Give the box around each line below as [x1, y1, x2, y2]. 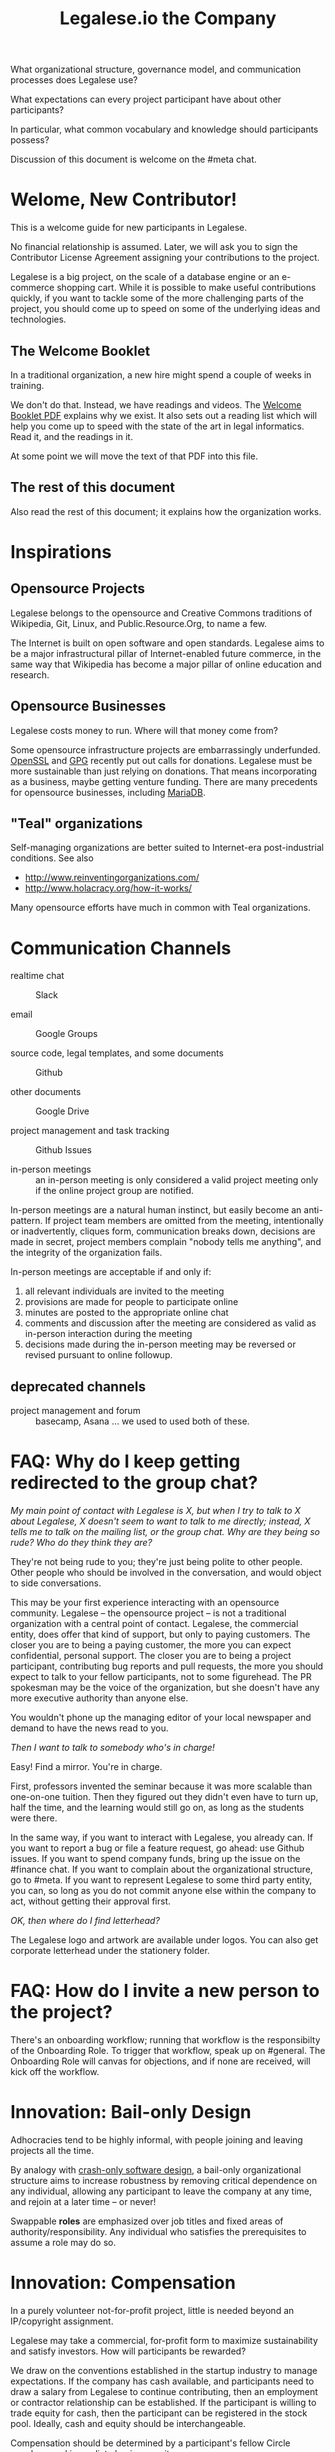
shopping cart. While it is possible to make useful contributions [56, 282, 317, 294]
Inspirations [10, 540, 112, 563]
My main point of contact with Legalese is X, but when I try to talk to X [10, 1505, 302, 1517]
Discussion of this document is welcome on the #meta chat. [10, 153, 257, 166]
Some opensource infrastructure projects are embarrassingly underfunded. [10, 743, 321, 756]
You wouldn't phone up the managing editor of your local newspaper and [10, 1712, 312, 1724]
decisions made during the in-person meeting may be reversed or [24, 1338, 297, 1351]
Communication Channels [10, 937, 232, 959]
